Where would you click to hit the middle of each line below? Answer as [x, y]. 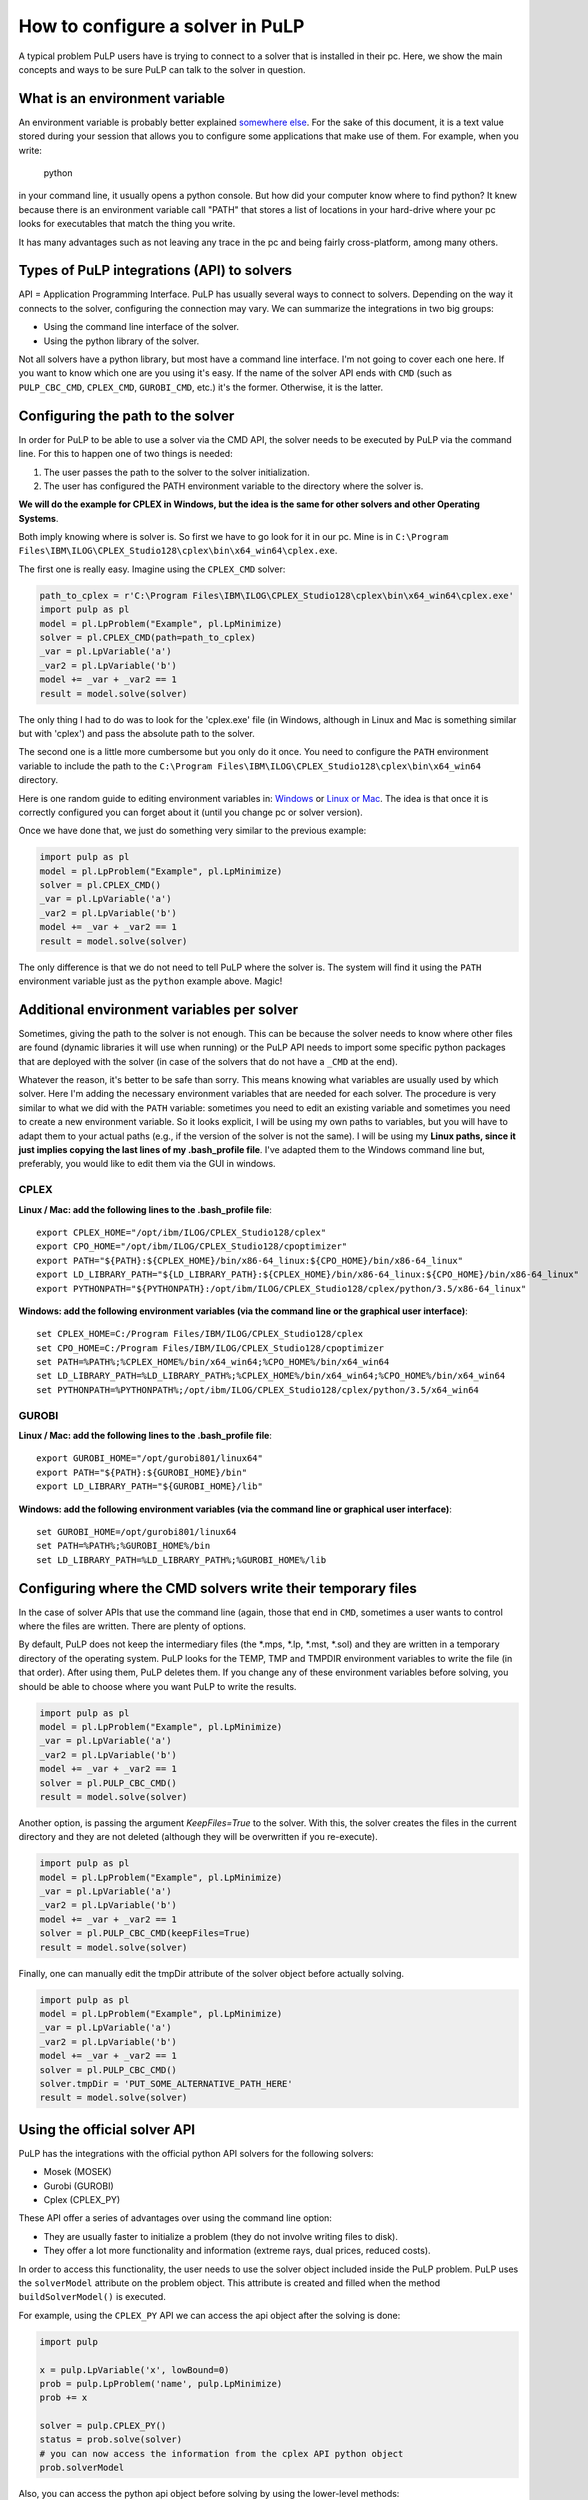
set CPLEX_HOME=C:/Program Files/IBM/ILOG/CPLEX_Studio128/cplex [200, 1334]
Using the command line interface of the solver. [141, 327]
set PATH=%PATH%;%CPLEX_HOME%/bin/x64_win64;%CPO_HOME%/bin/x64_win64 [213, 1362]
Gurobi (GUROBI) [78, 2186]
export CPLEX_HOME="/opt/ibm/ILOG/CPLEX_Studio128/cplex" [181, 1232]
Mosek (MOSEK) [77, 2172]
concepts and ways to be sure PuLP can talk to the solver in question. [162, 69]
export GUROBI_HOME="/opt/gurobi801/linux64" [150, 1458]
